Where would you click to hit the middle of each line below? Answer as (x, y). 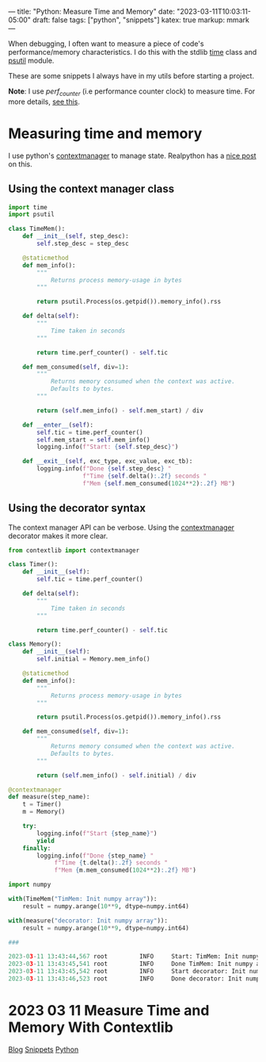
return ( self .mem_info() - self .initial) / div (116, 775)
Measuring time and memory (105, 133)
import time (28, 207)
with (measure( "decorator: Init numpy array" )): (88, 920)
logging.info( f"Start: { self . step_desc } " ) (108, 447)
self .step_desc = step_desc (83, 244)
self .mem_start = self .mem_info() (93, 439)
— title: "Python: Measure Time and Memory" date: (92, 12)
